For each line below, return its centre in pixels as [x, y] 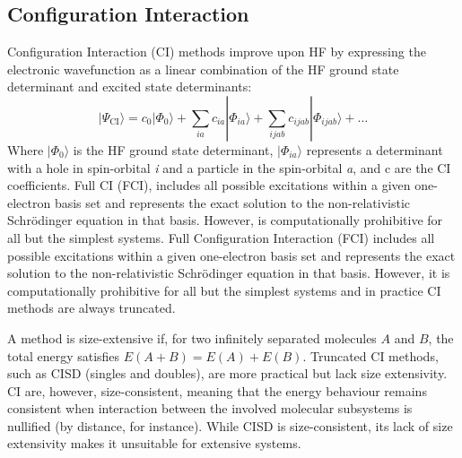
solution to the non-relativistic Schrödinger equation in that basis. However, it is [229, 273]
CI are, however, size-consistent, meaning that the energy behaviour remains [217, 390]
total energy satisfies [64, 355]
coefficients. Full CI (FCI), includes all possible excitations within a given [209, 185]
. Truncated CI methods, [370, 355]
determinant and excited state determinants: [130, 86]
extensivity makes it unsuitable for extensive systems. [154, 443]
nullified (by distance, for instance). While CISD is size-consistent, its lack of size [230, 425]
